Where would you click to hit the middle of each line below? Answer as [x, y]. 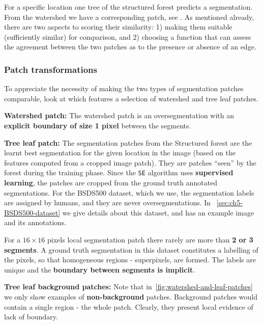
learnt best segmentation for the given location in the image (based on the [120, 153]
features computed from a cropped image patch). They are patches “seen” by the [130, 162]
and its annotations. [35, 222]
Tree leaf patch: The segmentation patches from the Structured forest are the [128, 142]
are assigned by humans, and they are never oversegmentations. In [108, 202]
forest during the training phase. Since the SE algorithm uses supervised [119, 172]
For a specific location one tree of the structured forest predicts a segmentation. [128, 7]
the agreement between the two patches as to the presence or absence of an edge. [130, 47]
